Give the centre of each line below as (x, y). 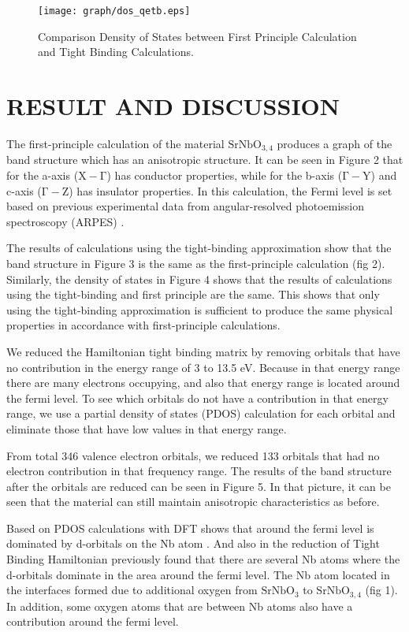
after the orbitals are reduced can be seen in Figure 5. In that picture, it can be (199, 486)
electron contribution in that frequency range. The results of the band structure (199, 471)
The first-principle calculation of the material (115, 143)
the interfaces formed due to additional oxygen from (132, 590)
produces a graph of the (335, 143)
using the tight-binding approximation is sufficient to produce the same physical (200, 309)
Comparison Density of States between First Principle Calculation (197, 36)
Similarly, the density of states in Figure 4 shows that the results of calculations (199, 279)
